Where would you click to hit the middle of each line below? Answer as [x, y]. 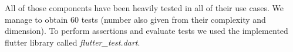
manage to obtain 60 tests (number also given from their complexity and [135, 19]
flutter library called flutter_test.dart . [73, 42]
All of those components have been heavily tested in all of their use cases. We [144, 8]
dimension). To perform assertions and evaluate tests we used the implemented [146, 31]
